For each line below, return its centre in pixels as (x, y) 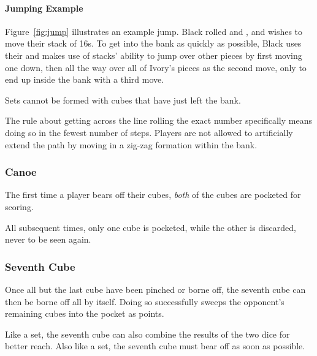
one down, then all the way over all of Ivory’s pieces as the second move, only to (156, 67)
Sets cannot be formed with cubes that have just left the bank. (123, 100)
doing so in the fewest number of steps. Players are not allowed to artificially (149, 132)
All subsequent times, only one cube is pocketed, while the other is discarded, (151, 227)
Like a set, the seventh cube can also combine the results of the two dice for (147, 334)
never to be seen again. (48, 239)
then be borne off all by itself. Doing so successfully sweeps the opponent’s (145, 301)
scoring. (19, 206)
